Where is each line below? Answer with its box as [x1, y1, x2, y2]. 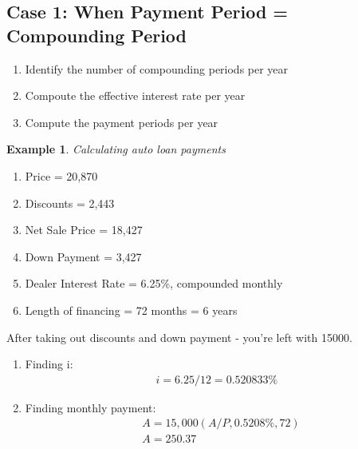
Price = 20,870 [25, 167, 98, 184]
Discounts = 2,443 [25, 194, 115, 211]
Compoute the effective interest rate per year [25, 87, 246, 104]
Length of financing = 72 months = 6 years [25, 301, 238, 318]
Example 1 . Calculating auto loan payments [6, 141, 226, 157]
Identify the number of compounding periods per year [25, 60, 289, 77]
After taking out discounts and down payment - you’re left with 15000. [6, 328, 352, 345]
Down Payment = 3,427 [25, 248, 142, 264]
